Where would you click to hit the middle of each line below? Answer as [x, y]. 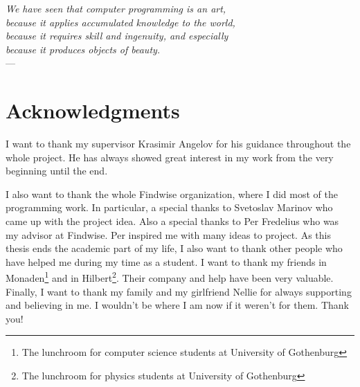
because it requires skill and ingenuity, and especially [117, 36]
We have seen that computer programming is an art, [116, 8]
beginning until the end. [57, 171]
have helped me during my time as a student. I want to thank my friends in [166, 261]
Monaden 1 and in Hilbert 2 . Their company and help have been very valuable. [170, 277]
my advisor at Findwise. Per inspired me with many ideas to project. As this [168, 234]
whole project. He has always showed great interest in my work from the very [170, 157]
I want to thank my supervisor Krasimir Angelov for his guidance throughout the [178, 144]
